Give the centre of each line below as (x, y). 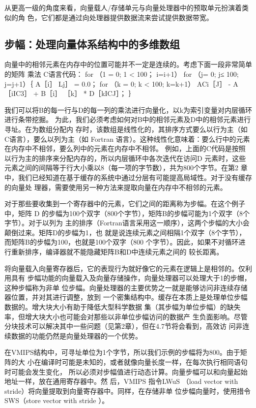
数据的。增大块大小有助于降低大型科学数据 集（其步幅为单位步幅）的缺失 (123, 307)
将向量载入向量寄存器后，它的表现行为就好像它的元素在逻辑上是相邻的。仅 (125, 268)
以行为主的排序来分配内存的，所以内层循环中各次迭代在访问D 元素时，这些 (125, 158)
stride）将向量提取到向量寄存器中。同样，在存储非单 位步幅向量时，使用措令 (128, 391)
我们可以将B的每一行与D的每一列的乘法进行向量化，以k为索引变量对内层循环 (128, 110)
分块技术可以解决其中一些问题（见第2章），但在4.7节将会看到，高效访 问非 (124, 326)
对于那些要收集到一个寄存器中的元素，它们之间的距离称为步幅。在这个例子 (125, 204)
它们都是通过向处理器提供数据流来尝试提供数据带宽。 (127, 17)
